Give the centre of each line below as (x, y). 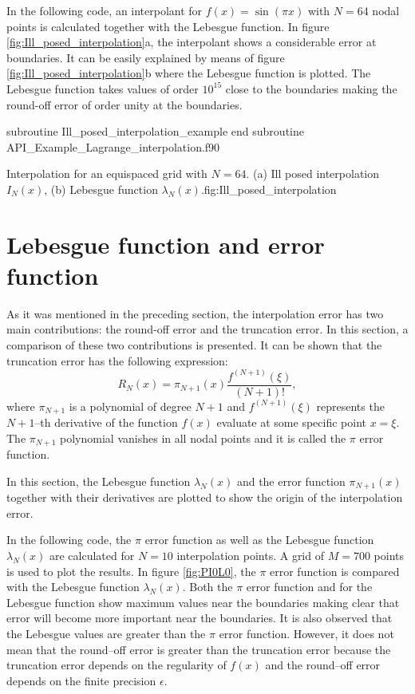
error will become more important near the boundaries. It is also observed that (200, 618)
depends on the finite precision (81, 680)
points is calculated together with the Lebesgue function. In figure (168, 26)
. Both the (207, 587)
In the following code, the (69, 540)
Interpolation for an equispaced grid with (107, 173)
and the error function (291, 481)
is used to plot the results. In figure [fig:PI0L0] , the (131, 571)
